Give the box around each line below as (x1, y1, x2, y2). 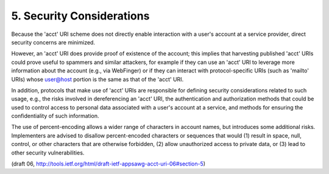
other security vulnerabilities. (11, 149, 85, 156)
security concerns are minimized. (11, 38, 96, 46)
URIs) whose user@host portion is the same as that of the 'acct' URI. (11, 75, 184, 83)
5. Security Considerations (11, 9, 150, 23)
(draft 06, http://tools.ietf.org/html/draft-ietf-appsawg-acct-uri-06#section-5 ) (11, 160, 206, 167)
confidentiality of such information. (11, 113, 100, 120)
